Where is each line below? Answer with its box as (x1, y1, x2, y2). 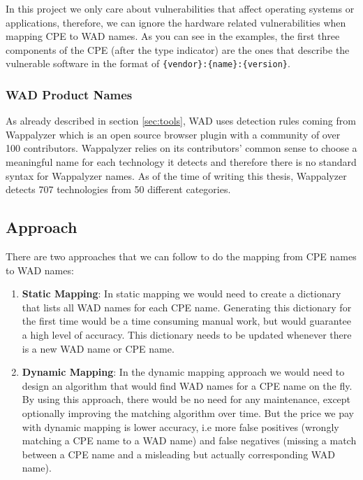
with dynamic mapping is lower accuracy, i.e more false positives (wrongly (22, 419, 339, 434)
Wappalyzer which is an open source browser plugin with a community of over (6, 127, 341, 141)
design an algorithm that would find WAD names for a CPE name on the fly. (22, 378, 353, 393)
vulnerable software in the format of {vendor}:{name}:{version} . (6, 56, 290, 71)
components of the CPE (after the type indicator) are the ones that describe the (6, 42, 350, 57)
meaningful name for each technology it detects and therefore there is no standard (6, 155, 357, 169)
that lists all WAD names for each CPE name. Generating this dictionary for (22, 299, 352, 314)
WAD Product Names (6, 85, 133, 103)
